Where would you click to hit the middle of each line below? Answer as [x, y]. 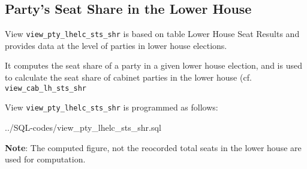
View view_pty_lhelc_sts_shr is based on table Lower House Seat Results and [152, 34]
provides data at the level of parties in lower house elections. [116, 45]
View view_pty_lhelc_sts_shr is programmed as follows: [112, 107]
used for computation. [45, 159]
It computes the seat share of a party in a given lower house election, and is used [153, 65]
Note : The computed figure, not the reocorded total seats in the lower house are [153, 147]
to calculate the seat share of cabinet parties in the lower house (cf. [128, 77]
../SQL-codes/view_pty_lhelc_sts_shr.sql [83, 127]
